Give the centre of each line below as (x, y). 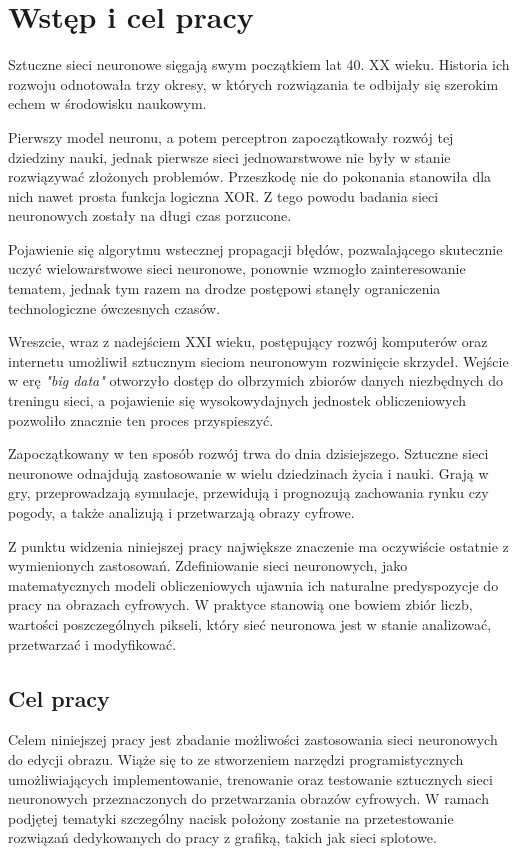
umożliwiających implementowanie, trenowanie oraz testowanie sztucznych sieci (250, 778)
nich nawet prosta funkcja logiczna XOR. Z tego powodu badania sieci (223, 195)
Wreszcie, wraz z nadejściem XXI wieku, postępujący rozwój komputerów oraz (248, 341)
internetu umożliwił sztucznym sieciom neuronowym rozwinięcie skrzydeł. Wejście (258, 360)
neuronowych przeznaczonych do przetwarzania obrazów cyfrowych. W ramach (248, 798)
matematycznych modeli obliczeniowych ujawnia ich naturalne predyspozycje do (253, 584)
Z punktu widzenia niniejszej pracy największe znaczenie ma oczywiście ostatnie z (258, 545)
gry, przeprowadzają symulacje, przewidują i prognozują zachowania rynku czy (248, 492)
